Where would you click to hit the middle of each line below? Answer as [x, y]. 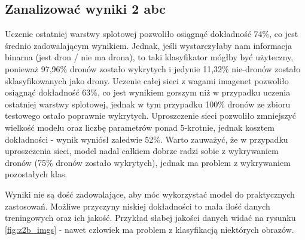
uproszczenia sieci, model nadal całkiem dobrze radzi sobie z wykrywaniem [142, 151]
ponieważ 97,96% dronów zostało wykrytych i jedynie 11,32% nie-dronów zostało [153, 68]
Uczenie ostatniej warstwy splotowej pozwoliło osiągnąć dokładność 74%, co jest [152, 34]
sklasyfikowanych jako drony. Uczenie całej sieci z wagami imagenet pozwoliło [147, 80]
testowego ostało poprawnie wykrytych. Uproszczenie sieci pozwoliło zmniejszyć [151, 116]
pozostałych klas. [36, 174]
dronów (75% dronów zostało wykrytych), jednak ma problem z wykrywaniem [148, 162]
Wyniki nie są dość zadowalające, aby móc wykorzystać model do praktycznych [150, 194]
